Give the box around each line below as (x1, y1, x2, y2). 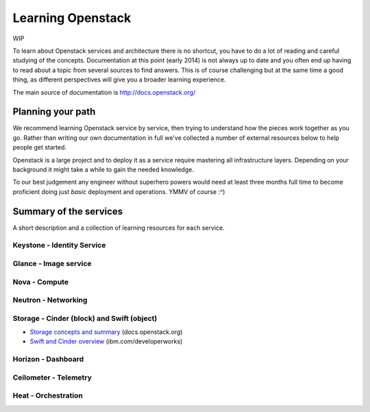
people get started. (12, 143, 67, 152)
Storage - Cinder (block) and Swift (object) (12, 313, 158, 323)
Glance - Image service (12, 258, 92, 268)
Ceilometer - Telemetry (12, 372, 92, 382)
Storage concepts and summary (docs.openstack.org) (29, 328, 183, 336)
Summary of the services (12, 206, 123, 217)
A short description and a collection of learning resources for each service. (12, 223, 225, 232)
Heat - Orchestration (12, 391, 84, 400)
